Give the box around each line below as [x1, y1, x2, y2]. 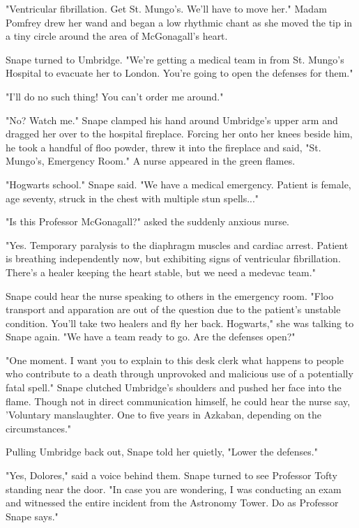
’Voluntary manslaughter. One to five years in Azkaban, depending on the [6, 407, 321, 422]
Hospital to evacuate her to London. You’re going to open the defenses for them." [6, 66, 353, 80]
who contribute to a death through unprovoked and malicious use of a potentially [6, 366, 353, 381]
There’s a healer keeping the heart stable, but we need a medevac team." [6, 264, 316, 279]
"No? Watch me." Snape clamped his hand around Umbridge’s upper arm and [6, 112, 338, 127]
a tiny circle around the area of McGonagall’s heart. [6, 29, 228, 43]
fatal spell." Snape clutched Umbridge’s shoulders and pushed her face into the [6, 380, 342, 395]
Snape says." [6, 508, 59, 523]
